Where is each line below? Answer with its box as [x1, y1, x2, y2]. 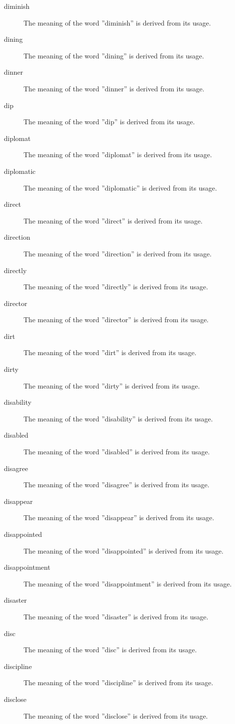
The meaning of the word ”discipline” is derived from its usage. [23, 677, 213, 688]
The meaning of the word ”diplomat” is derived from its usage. [23, 149, 212, 160]
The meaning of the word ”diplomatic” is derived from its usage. [23, 182, 217, 193]
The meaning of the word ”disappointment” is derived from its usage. [23, 578, 232, 588]
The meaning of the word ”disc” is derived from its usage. [23, 644, 197, 655]
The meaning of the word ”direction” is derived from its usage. [23, 248, 212, 258]
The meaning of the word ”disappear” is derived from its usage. [23, 512, 214, 523]
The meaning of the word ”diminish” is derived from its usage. [23, 17, 211, 28]
